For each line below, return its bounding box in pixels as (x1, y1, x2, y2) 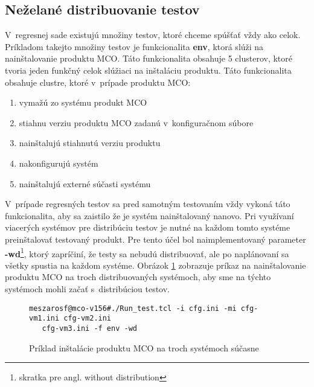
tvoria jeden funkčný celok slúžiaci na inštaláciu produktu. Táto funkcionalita (5, 63, 292, 76)
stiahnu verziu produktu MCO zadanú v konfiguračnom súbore (19, 116, 254, 129)
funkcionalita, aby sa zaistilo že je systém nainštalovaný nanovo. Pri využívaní (5, 209, 294, 222)
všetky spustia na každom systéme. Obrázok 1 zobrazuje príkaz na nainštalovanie (5, 258, 306, 271)
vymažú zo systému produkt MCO (19, 96, 147, 109)
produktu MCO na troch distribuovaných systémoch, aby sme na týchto (5, 270, 271, 283)
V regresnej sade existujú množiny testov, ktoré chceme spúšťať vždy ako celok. (5, 28, 301, 41)
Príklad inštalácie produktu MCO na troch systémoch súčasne (29, 341, 259, 354)
